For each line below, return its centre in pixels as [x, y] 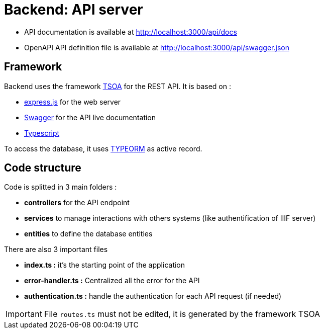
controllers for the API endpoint [77, 203]
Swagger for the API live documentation [90, 117]
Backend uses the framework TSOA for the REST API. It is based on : [118, 86]
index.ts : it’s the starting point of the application [105, 265]
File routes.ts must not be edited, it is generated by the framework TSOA [182, 314]
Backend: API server [74, 10]
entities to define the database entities [88, 234]
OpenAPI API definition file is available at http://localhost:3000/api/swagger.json [157, 47]
